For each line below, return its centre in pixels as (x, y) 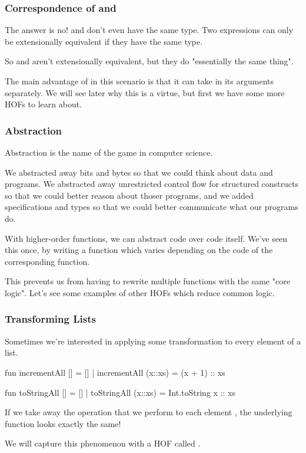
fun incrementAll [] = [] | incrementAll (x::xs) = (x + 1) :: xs (115, 372)
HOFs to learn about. (43, 104)
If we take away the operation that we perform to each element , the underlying (149, 412)
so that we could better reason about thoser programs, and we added (129, 195)
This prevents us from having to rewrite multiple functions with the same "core (147, 281)
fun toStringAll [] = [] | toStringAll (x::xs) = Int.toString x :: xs (120, 392)
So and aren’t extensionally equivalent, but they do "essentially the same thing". (149, 61)
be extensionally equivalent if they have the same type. (104, 41)
